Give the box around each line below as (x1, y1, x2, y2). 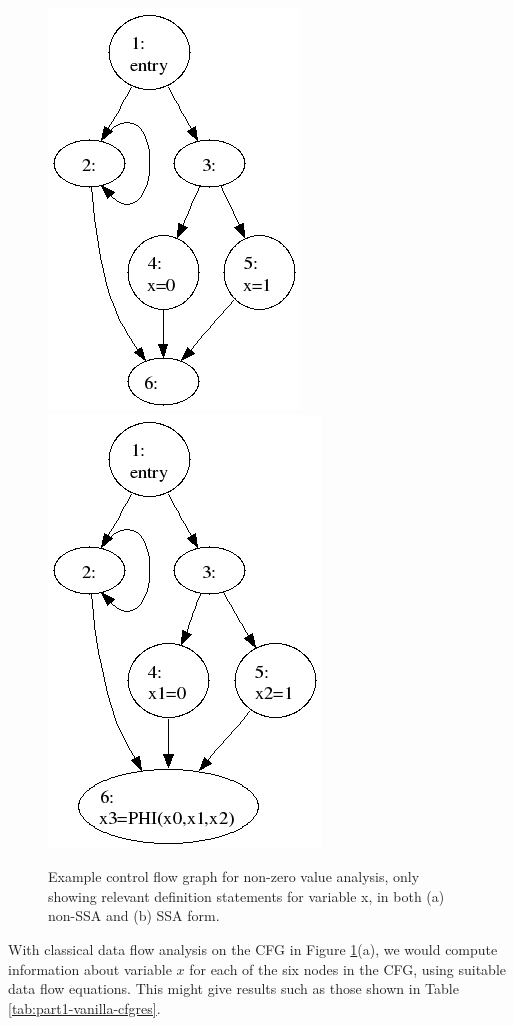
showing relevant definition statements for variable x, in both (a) (48, 885, 445, 906)
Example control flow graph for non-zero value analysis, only (48, 866, 420, 887)
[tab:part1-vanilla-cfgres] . (8, 997, 161, 1018)
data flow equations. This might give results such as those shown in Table (8, 978, 459, 999)
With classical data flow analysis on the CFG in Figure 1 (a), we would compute (8, 938, 498, 959)
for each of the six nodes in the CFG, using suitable (189, 958, 506, 979)
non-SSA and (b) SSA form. (48, 905, 220, 926)
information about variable (8, 958, 172, 979)
